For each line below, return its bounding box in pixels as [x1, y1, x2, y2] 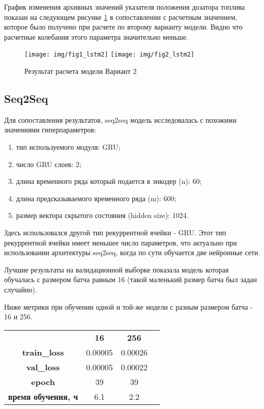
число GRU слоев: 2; [16, 158, 81, 169]
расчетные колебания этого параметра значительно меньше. [4, 31, 188, 42]
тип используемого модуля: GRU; [16, 142, 121, 152]
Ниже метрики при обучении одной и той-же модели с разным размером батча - [4, 301, 253, 312]
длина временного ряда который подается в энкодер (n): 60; [16, 176, 202, 186]
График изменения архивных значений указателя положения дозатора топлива [4, 2, 245, 12]
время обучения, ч [8, 390, 78, 402]
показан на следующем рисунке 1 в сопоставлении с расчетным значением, [4, 11, 238, 22]
